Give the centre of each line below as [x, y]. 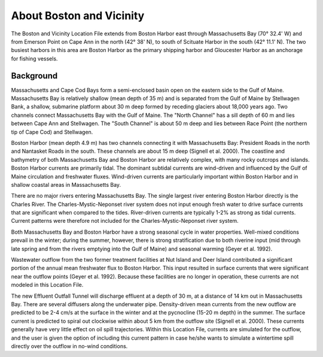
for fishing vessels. [34, 58]
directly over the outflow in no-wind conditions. [69, 346]
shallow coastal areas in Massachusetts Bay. [66, 184]
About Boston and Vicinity [78, 16]
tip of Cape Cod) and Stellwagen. [52, 132]
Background [34, 76]
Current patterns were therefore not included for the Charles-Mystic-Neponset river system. [125, 221]
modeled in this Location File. [47, 285]
